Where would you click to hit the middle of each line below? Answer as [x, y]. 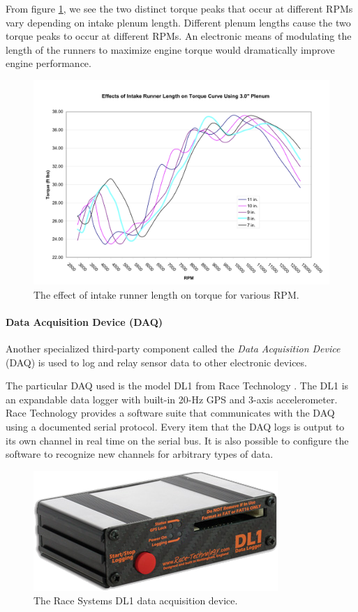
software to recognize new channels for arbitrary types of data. [140, 454]
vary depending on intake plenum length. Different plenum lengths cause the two [178, 22]
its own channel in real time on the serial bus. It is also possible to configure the [177, 440]
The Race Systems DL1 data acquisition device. [136, 600]
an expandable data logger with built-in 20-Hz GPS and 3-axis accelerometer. [172, 399]
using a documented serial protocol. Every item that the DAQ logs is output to [175, 427]
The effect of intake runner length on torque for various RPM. [166, 294]
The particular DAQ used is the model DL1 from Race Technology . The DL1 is [177, 386]
